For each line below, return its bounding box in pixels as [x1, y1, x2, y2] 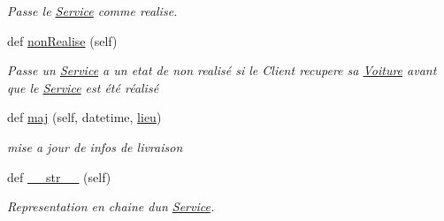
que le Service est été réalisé [7, 78, 159, 96]
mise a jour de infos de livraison [7, 137, 183, 156]
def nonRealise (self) [7, 31, 118, 50]
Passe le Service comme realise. [7, 2, 178, 19]
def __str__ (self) [7, 167, 111, 186]
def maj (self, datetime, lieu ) [7, 108, 162, 126]
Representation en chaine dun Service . [7, 197, 215, 216]
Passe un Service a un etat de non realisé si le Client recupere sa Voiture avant [7, 61, 437, 80]
